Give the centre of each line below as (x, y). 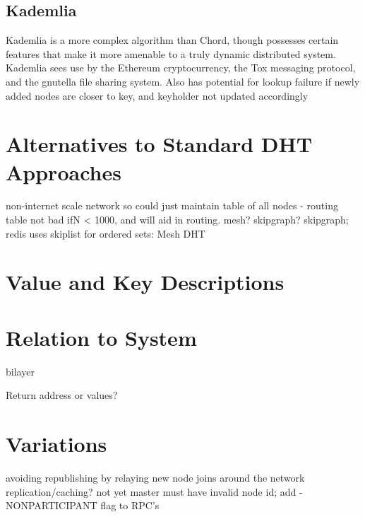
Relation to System (101, 337)
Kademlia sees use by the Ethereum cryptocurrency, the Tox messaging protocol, (181, 68)
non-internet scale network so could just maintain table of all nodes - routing (172, 205)
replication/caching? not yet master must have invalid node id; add (151, 491)
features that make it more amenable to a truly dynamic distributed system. (171, 53)
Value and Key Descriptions (145, 282)
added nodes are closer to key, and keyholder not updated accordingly (157, 95)
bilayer (20, 371)
